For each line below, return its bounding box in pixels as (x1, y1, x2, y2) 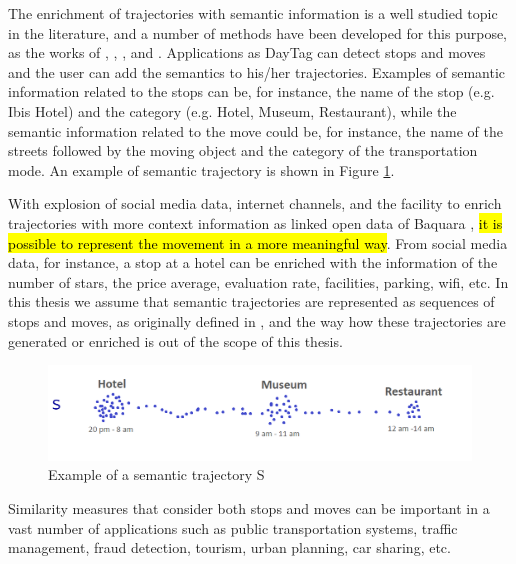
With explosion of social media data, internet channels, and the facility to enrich (8, 193, 502, 214)
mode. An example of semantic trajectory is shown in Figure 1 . (8, 159, 395, 180)
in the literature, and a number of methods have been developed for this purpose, (8, 22, 508, 43)
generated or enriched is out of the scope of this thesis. (8, 330, 343, 351)
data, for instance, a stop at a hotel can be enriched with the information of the (8, 252, 498, 273)
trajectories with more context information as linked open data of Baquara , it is (8, 212, 503, 233)
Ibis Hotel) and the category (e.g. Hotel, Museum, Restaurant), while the (8, 100, 457, 121)
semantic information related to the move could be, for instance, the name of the (8, 120, 503, 141)
